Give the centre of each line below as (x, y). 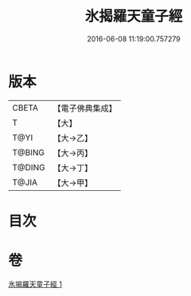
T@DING (29, 167)
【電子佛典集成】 (85, 108)
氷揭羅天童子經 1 (35, 284)
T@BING (29, 152)
